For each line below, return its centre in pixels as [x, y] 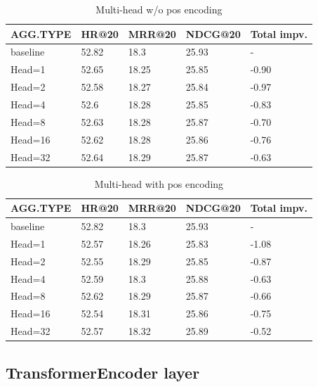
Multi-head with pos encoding [159, 183]
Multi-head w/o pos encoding [159, 9]
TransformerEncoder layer [103, 372]
